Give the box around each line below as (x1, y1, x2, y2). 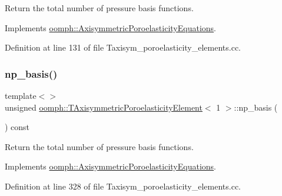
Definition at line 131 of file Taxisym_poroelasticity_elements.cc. (5, 41, 241, 54)
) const (5, 121, 30, 133)
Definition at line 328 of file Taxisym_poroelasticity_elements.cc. (5, 180, 241, 192)
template (5, 89, 37, 101)
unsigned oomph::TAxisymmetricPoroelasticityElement (5, 101, 203, 113)
